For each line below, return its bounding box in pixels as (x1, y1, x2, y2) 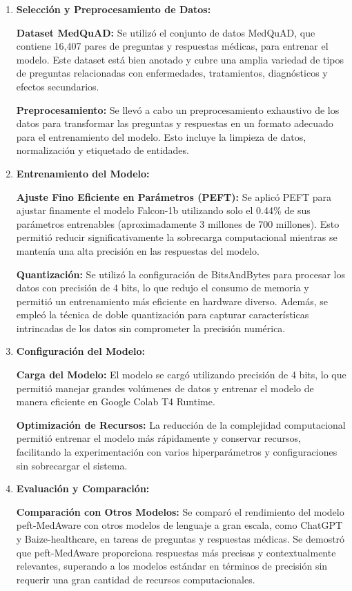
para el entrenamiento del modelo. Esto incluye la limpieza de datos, (16, 129, 306, 144)
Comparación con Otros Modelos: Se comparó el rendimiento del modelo (16, 504, 344, 519)
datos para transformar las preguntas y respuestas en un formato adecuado (16, 116, 333, 130)
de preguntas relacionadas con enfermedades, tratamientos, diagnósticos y (16, 66, 328, 80)
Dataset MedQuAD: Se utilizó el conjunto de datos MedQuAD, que (16, 25, 315, 39)
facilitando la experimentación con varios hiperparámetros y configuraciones (16, 445, 338, 459)
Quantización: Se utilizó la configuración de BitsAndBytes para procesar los (16, 267, 345, 281)
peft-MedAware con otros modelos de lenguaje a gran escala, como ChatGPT (16, 518, 343, 532)
